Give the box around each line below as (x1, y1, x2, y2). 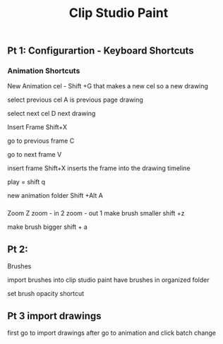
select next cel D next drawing (7, 109, 96, 118)
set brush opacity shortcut (7, 290, 85, 298)
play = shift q (7, 178, 46, 186)
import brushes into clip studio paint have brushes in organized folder (7, 275, 210, 284)
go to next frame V (7, 150, 62, 159)
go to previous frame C (7, 136, 75, 146)
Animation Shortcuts (7, 66, 80, 76)
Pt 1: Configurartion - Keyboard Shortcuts (7, 45, 194, 57)
